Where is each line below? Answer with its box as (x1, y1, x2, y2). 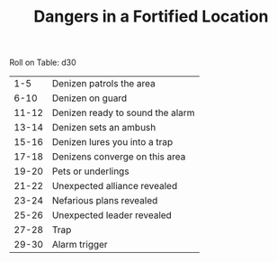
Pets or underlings (51, 165, 130, 177)
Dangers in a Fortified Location (33, 6, 269, 27)
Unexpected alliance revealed (51, 180, 178, 193)
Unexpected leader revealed (51, 209, 173, 221)
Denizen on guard (51, 92, 128, 104)
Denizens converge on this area (51, 150, 186, 163)
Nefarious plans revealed (51, 194, 158, 207)
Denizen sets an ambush (51, 122, 156, 134)
